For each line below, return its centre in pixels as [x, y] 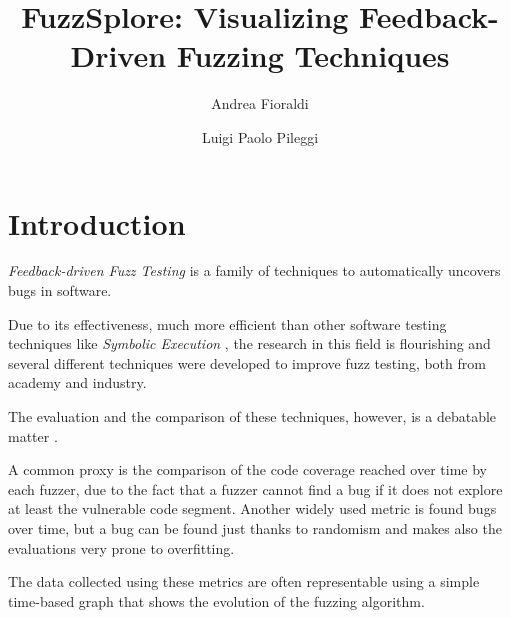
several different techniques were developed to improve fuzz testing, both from [247, 362]
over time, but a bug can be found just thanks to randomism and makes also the [255, 527]
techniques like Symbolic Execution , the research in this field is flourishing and [249, 343]
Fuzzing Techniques [313, 55]
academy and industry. [77, 382]
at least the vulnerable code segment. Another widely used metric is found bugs [252, 508]
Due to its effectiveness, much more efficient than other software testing [227, 323]
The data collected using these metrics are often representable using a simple [244, 581]
